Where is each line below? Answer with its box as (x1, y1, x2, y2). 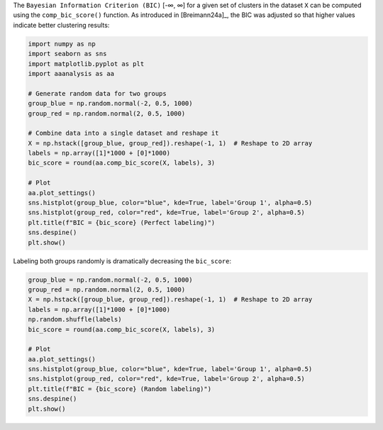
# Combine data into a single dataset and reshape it (28, 129, 219, 138)
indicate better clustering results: (13, 21, 110, 29)
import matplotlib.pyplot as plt (28, 60, 145, 67)
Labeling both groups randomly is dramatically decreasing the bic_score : (13, 256, 232, 265)
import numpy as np (28, 40, 96, 48)
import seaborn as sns (28, 50, 107, 58)
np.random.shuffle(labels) (28, 316, 122, 324)
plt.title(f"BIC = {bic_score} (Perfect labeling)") (28, 219, 216, 226)
